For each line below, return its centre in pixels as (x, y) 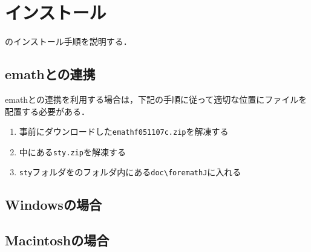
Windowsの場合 (53, 205)
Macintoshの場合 (57, 240)
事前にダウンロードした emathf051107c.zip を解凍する (124, 131)
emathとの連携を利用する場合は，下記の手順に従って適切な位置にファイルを (156, 99)
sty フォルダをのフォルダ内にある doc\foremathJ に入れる (130, 172)
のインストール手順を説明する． (68, 41)
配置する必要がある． (47, 111)
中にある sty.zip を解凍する (72, 151)
